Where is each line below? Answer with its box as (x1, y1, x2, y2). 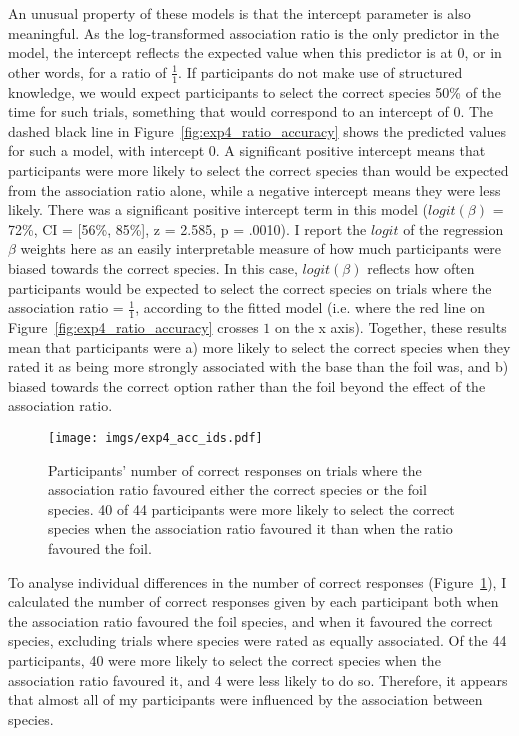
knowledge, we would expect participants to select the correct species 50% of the (8, 81, 502, 102)
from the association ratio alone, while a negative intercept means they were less (8, 179, 501, 200)
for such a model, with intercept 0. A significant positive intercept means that (8, 140, 486, 161)
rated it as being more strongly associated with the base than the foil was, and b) (8, 356, 509, 377)
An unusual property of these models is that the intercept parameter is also (8, 3, 471, 23)
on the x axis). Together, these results (274, 316, 507, 337)
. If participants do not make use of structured (178, 61, 463, 82)
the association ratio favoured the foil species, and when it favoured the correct (8, 610, 493, 631)
